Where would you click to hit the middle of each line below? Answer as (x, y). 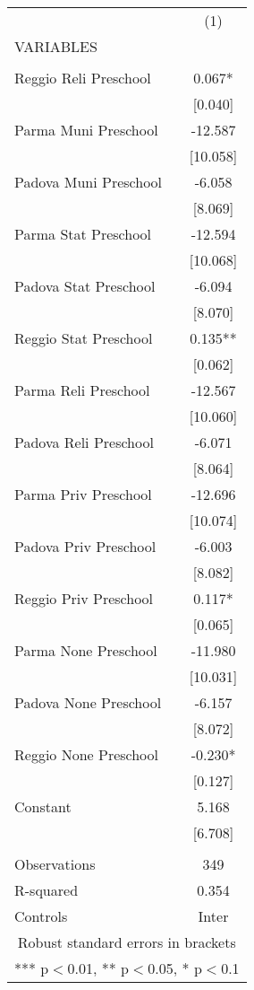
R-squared (47, 890)
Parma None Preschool (86, 650)
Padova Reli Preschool (84, 442)
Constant (43, 806)
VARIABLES (56, 46)
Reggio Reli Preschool (83, 78)
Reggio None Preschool (87, 754)
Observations (55, 864)
